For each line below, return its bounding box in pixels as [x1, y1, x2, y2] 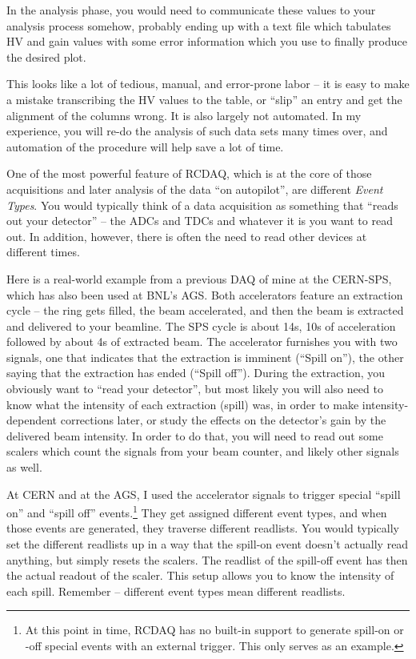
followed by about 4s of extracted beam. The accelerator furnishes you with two [6, 333, 398, 350]
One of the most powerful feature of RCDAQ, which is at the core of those [6, 165, 372, 182]
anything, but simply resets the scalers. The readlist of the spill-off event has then [6, 551, 408, 568]
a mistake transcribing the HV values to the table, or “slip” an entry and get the [6, 90, 402, 107]
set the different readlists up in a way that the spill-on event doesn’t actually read [6, 536, 409, 553]
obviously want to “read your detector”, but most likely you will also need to [6, 380, 383, 397]
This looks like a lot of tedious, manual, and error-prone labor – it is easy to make [6, 75, 410, 92]
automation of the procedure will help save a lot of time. [6, 138, 284, 155]
